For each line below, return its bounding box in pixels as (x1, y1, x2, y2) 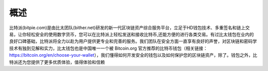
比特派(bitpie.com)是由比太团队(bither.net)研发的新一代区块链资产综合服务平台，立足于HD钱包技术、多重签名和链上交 (9, 25, 250, 31)
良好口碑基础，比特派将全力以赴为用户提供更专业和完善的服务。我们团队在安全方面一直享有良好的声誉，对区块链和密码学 (9, 38, 257, 44)
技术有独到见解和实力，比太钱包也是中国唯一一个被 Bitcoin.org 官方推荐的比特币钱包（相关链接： (9, 45, 208, 51)
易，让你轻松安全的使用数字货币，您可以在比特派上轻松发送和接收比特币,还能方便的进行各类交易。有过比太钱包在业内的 (9, 31, 254, 37)
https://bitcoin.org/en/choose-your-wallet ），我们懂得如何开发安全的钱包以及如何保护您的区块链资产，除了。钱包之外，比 (9, 52, 258, 58)
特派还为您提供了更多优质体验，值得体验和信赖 (9, 59, 105, 65)
